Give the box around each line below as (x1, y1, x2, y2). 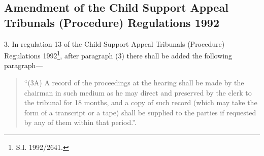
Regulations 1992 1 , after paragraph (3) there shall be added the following (4, 49, 232, 60)
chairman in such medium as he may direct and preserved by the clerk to (24, 87, 252, 98)
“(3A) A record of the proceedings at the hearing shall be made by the (24, 77, 244, 88)
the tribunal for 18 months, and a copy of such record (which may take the (24, 97, 257, 108)
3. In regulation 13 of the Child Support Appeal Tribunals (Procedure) (4, 38, 225, 49)
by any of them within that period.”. (24, 117, 137, 128)
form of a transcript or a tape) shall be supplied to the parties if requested (24, 107, 256, 117)
